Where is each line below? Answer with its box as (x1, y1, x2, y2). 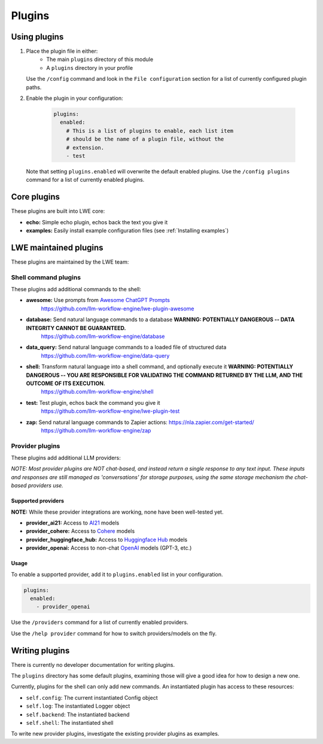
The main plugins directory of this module (46, 56, 154, 63)
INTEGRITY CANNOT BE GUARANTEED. (26, 324, 126, 331)
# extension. (66, 144, 105, 151)
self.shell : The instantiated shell (26, 719, 114, 726)
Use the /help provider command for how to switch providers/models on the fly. (11, 630, 217, 637)
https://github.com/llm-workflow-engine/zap (41, 426, 151, 434)
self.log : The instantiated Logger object (26, 703, 130, 710)
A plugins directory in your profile (46, 64, 133, 71)
